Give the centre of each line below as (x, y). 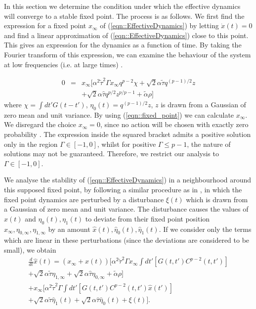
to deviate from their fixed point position (148, 218)
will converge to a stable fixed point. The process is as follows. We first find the (124, 16)
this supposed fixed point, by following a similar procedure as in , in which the (123, 189)
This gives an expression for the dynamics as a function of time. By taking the (123, 45)
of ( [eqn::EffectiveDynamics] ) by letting (159, 25)
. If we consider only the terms (205, 229)
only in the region (31, 144)
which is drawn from (217, 199)
